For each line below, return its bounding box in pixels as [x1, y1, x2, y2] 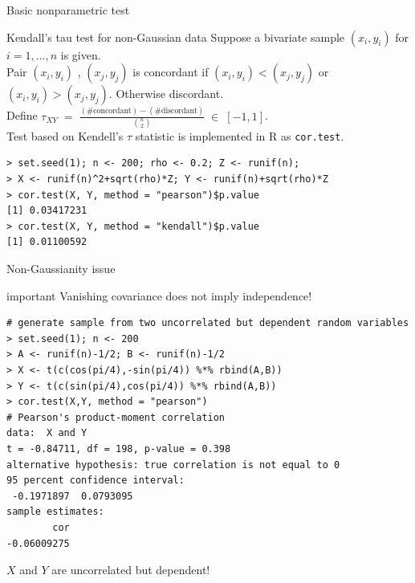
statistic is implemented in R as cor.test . [135, 127, 344, 144]
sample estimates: [6, 506, 104, 518]
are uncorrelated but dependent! [51, 561, 210, 578]
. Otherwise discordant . [108, 85, 224, 102]
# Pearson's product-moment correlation [6, 411, 226, 423]
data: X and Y [6, 427, 87, 439]
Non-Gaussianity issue [6, 260, 116, 277]
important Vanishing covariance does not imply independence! [6, 287, 312, 304]
